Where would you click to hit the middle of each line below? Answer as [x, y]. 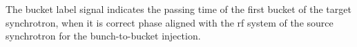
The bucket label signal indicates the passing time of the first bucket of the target [178, 9]
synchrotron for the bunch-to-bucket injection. [103, 36]
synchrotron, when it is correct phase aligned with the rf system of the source [170, 22]
